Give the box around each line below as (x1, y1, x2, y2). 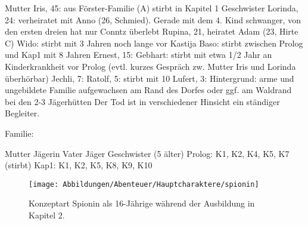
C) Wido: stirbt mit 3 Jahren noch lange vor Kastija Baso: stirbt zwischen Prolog (5, 36, 303, 49)
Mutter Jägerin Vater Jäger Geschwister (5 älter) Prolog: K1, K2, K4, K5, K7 (5, 147, 290, 159)
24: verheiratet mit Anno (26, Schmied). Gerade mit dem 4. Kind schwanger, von (5, 13, 301, 26)
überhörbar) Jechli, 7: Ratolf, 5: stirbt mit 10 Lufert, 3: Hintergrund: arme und (5, 72, 294, 84)
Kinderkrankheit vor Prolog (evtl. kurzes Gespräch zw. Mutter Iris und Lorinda (5, 60, 296, 72)
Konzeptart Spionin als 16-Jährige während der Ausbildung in (29, 197, 255, 209)
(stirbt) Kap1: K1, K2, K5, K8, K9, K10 (5, 159, 153, 171)
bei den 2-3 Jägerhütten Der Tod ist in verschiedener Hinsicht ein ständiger (5, 95, 280, 107)
